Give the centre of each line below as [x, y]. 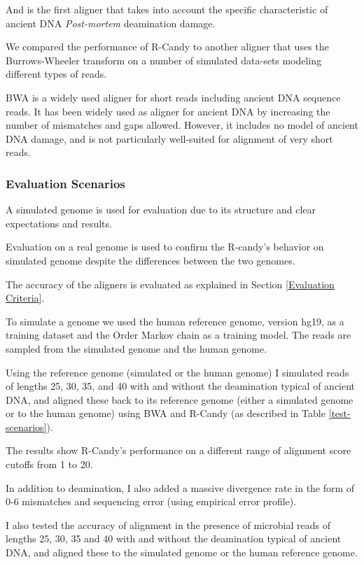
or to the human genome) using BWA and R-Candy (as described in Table [166, 413]
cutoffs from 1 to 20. [49, 464]
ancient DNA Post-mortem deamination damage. [111, 23]
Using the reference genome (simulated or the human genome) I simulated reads [177, 372]
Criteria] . [25, 298]
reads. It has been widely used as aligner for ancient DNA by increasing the [168, 111]
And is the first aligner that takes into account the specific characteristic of [167, 9]
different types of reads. [56, 74]
